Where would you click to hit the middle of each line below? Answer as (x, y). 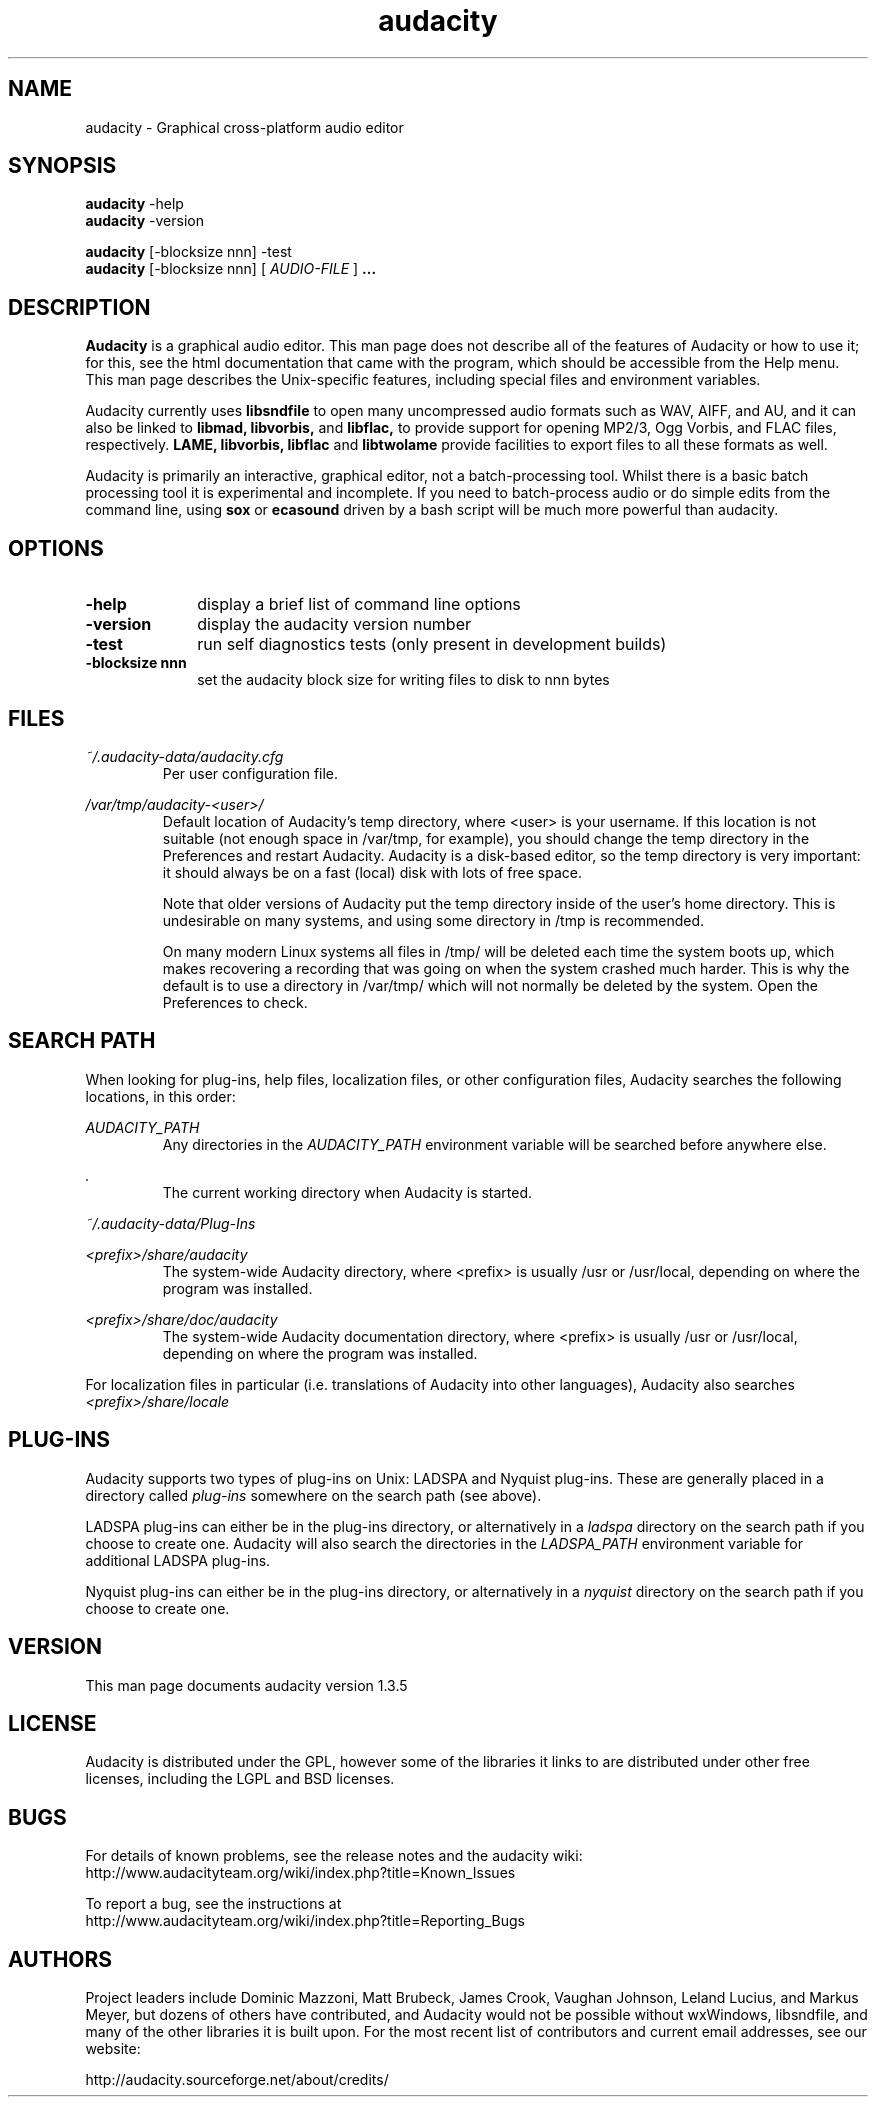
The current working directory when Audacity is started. (347, 1192)
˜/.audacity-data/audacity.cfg (184, 756)
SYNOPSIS (62, 166)
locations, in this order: (160, 1096)
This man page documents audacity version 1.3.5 (246, 1685)
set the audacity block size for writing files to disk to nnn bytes (403, 680)
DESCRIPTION (79, 307)
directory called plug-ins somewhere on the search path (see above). (313, 1495)
